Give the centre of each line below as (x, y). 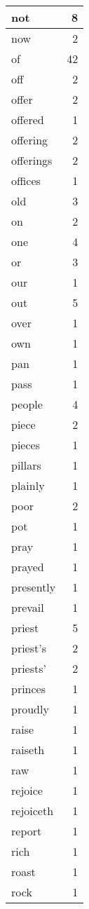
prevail (28, 607)
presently (34, 587)
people (27, 404)
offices (26, 180)
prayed (28, 567)
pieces (26, 445)
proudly (30, 709)
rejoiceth (33, 811)
